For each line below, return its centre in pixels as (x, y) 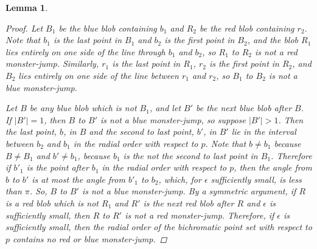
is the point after (57, 167)
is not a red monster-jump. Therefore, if (200, 215)
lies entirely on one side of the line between (99, 75)
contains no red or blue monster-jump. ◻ (90, 238)
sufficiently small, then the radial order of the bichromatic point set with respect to (159, 227)
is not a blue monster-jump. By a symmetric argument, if (189, 191)
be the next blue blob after (244, 108)
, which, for (180, 179)
